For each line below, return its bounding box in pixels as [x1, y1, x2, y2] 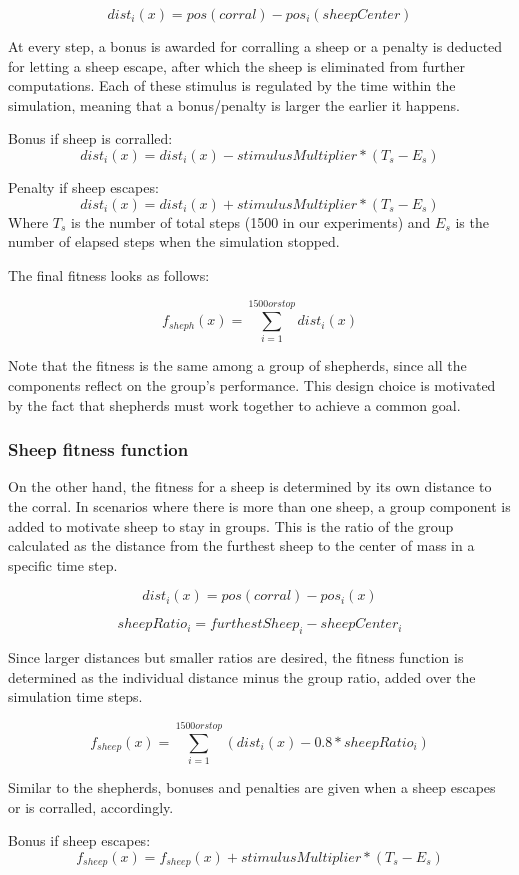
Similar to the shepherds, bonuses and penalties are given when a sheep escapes [8, 777, 496, 798]
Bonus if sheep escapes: [8, 830, 151, 851]
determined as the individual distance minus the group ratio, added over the [8, 666, 476, 687]
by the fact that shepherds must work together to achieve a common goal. [8, 394, 461, 415]
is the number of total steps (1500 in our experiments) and [71, 211, 431, 232]
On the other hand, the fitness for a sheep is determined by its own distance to [8, 476, 492, 497]
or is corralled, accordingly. [8, 796, 174, 817]
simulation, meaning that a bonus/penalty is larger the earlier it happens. [8, 94, 461, 115]
